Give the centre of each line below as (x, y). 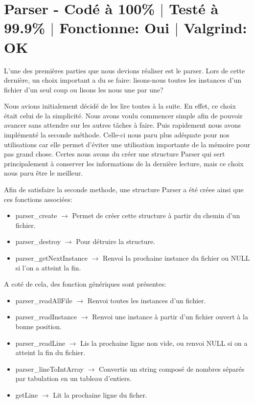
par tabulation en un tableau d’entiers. (73, 378)
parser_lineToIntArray (49, 369)
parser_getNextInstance (52, 258)
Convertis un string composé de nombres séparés (172, 369)
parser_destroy (38, 241)
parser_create (36, 215)
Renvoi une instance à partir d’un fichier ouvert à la (170, 317)
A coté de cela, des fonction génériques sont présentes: (85, 284)
